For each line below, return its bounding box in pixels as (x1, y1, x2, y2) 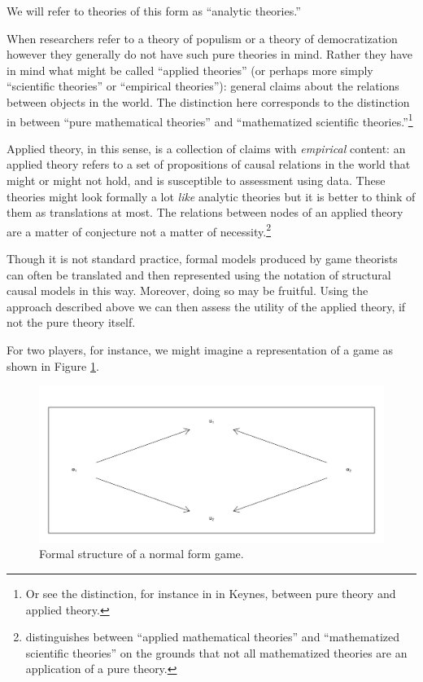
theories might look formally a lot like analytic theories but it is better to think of (7, 187, 416, 205)
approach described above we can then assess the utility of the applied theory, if (7, 297, 406, 315)
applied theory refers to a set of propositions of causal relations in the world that (7, 156, 411, 173)
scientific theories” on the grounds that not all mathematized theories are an (25, 644, 408, 661)
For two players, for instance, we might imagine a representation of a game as (7, 341, 394, 358)
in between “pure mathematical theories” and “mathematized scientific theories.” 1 (7, 110, 413, 130)
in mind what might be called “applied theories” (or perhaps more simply (7, 61, 373, 78)
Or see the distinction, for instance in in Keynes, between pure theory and (25, 584, 396, 601)
